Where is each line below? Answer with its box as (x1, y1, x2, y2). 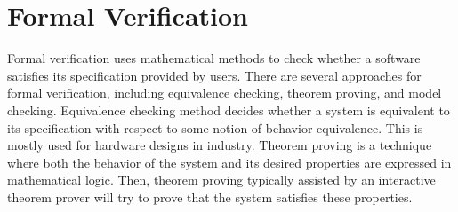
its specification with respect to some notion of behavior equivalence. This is (7, 118, 423, 137)
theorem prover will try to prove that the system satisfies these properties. (7, 187, 413, 206)
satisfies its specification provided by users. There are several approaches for (7, 66, 422, 84)
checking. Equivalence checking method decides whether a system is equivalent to (7, 100, 450, 119)
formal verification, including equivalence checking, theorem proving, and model (7, 83, 442, 102)
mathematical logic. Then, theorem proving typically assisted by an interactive (7, 170, 436, 189)
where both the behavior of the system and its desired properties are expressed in (7, 153, 452, 171)
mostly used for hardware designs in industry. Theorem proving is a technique (7, 136, 432, 154)
